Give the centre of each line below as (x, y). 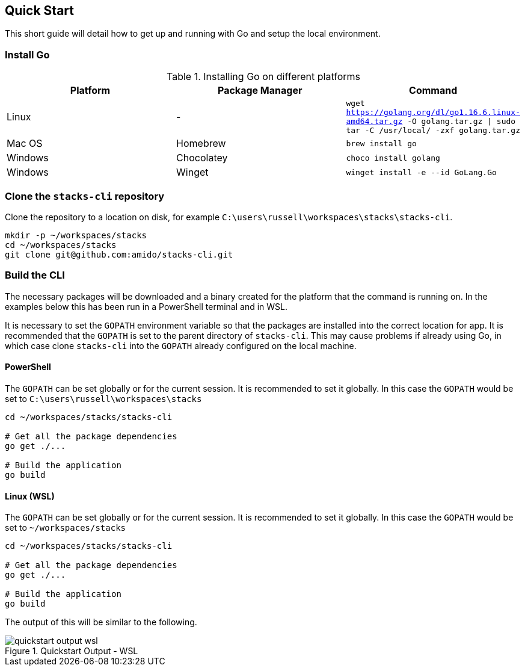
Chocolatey (202, 158)
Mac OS (25, 144)
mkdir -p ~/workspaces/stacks (76, 235)
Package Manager (260, 91)
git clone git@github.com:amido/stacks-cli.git (119, 254)
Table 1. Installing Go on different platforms (263, 77)
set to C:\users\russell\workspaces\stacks (103, 398)
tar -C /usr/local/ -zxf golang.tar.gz (433, 131)
